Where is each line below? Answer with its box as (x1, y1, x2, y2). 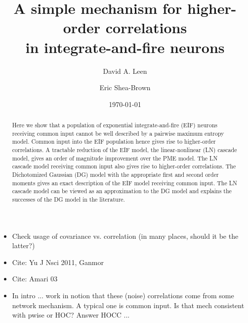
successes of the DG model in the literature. (12, 195, 125, 203)
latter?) (12, 240, 35, 251)
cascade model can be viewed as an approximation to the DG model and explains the (12, 187, 232, 195)
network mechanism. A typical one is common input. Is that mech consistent (12, 300, 245, 310)
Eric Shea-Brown (99, 82, 151, 93)
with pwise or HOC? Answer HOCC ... (12, 310, 130, 320)
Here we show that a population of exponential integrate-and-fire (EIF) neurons (12, 121, 217, 129)
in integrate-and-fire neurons (25, 37, 225, 57)
